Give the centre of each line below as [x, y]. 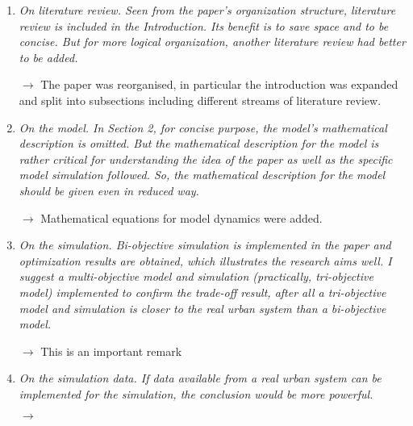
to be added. [48, 57]
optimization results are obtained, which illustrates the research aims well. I [205, 260]
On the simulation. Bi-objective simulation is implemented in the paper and [205, 245]
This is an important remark [111, 351]
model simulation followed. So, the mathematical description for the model [202, 175]
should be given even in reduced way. [109, 190]
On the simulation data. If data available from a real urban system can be [200, 378]
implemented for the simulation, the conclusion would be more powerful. [196, 393]
